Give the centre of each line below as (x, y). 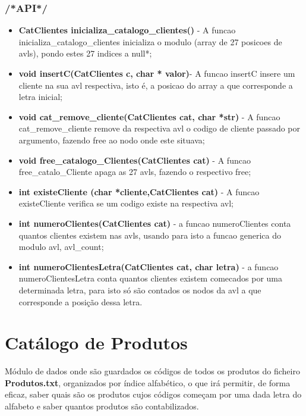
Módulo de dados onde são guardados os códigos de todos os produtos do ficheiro (152, 371)
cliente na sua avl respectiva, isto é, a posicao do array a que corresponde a (156, 85)
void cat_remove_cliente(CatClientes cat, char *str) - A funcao (149, 116)
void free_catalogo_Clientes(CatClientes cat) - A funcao (135, 160)
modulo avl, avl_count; (61, 247)
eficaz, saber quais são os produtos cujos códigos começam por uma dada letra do (153, 394)
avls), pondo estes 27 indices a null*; (85, 53)
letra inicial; (40, 97)
